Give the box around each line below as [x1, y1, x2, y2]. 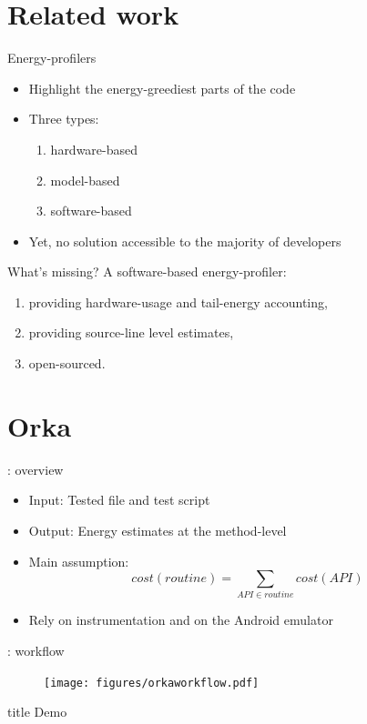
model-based [50, 170, 120, 189]
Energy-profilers [7, 48, 97, 67]
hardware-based [50, 139, 138, 158]
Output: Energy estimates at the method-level [28, 520, 287, 539]
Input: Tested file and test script [28, 490, 210, 509]
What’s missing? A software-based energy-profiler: [7, 262, 287, 281]
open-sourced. [28, 354, 106, 373]
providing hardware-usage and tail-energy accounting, [28, 292, 328, 311]
